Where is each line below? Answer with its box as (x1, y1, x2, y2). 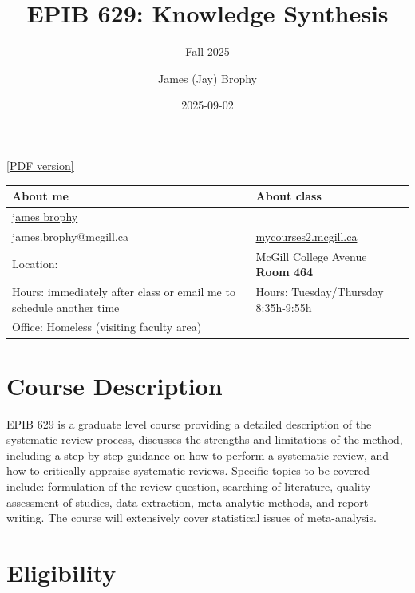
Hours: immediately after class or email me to (12, 283, 235, 299)
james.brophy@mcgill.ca (12, 227, 128, 244)
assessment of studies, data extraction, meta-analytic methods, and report (6, 493, 369, 510)
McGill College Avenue (255, 247, 367, 264)
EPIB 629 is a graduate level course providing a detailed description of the (6, 415, 372, 432)
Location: (12, 255, 58, 272)
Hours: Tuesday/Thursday (255, 283, 384, 299)
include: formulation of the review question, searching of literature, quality (6, 478, 371, 494)
